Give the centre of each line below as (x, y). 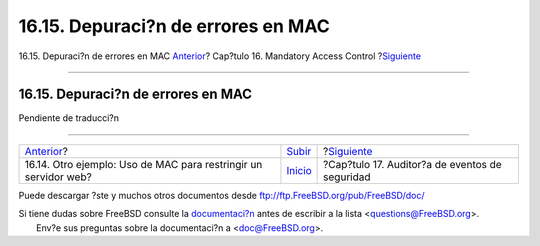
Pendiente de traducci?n (69, 118)
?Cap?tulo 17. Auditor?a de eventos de (412, 164)
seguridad (347, 177)
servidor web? (58, 177)
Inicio (299, 170)
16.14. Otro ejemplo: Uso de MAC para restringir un (143, 164)
